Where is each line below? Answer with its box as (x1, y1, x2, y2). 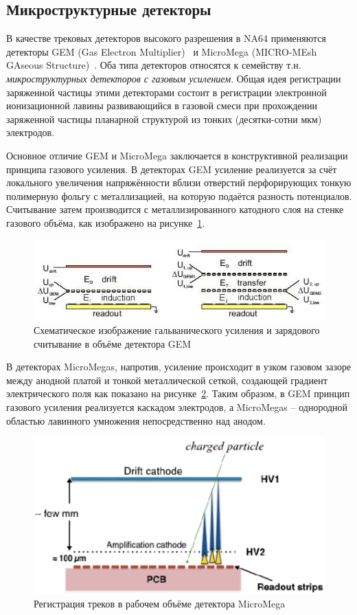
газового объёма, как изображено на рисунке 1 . (6, 215, 205, 230)
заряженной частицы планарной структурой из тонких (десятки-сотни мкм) (6, 111, 322, 126)
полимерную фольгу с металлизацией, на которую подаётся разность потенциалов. (6, 188, 352, 203)
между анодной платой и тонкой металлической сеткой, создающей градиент (6, 372, 327, 387)
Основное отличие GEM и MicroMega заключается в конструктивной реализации (6, 148, 348, 162)
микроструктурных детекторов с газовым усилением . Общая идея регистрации (6, 71, 341, 85)
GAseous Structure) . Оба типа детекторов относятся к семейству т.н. (6, 58, 301, 72)
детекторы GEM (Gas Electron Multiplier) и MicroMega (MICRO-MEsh (6, 44, 317, 58)
